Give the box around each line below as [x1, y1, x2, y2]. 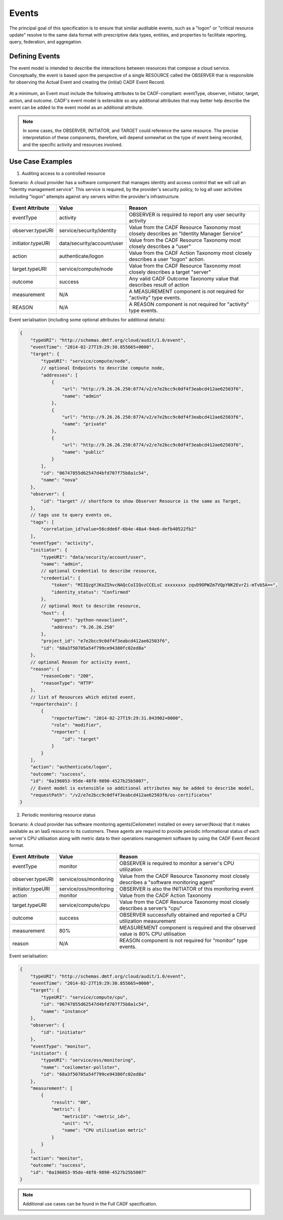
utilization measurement [119, 918, 176, 925]
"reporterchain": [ [30, 701, 78, 707]
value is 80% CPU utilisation [119, 930, 186, 937]
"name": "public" [61, 449, 104, 455]
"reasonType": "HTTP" [40, 680, 94, 686]
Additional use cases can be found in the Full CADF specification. [22, 1201, 157, 1207]
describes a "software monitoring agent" [119, 879, 215, 886]
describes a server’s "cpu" [119, 905, 182, 912]
